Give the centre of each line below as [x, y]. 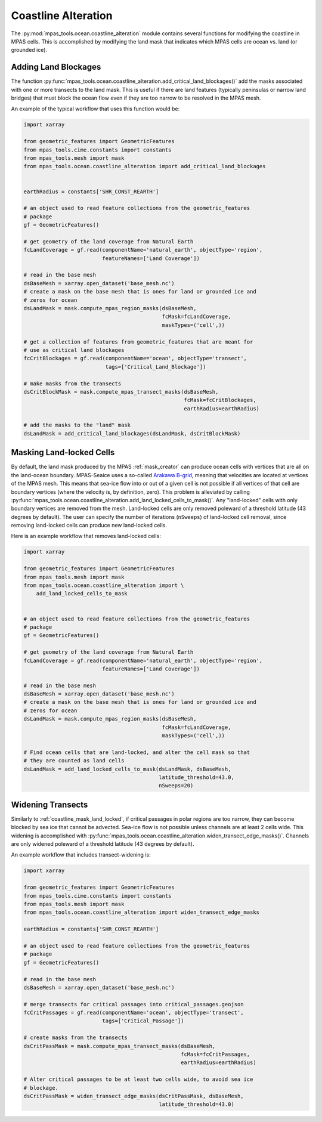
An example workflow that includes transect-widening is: [81, 855]
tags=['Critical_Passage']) [143, 1021]
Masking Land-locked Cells [63, 452]
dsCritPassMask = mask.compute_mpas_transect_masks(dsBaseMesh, [120, 1046]
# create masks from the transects [75, 1038]
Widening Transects [49, 804]
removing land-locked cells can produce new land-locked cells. [89, 526]
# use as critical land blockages [74, 350]
